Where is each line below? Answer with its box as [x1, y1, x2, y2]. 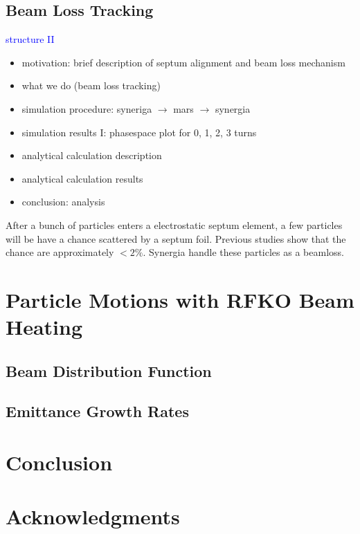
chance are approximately [6, 245, 114, 259]
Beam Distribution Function [6, 360, 212, 381]
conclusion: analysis [21, 194, 105, 209]
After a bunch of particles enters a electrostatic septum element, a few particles [6, 217, 343, 232]
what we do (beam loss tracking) [21, 78, 161, 93]
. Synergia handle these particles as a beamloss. [143, 245, 344, 259]
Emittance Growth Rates [6, 400, 189, 422]
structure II [6, 32, 55, 46]
